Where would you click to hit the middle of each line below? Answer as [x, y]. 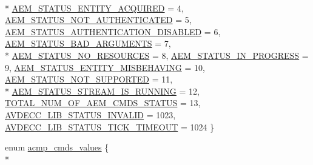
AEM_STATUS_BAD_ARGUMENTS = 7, [88, 43]
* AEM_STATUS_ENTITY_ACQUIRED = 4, [94, 8]
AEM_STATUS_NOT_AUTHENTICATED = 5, [98, 20]
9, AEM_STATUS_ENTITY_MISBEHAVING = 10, [105, 67]
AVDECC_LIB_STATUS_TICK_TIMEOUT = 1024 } [110, 126]
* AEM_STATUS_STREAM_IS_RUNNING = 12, [102, 91]
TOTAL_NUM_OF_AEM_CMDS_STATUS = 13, [103, 103]
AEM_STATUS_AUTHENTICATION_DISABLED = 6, [113, 31]
